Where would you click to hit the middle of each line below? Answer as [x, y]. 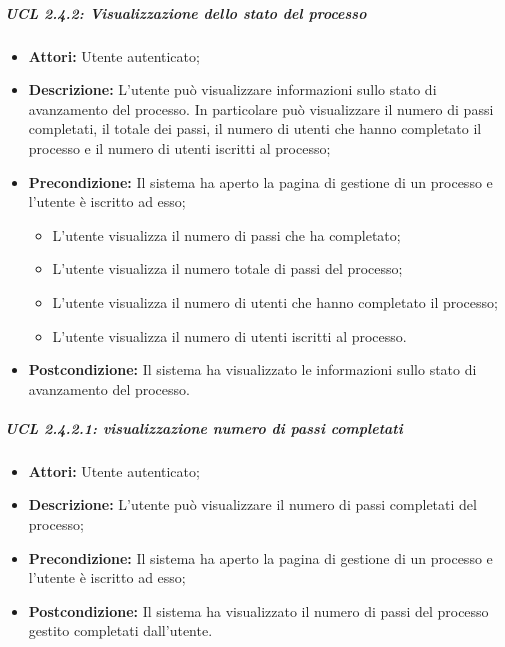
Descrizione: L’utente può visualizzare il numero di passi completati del [252, 504]
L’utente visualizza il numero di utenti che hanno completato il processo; [275, 301]
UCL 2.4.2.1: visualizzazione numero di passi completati [204, 427]
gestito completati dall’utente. [120, 630]
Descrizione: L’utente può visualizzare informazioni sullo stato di [232, 89]
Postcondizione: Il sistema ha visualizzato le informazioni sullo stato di [252, 369]
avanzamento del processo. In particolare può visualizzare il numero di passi [261, 108]
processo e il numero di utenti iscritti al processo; [179, 147]
